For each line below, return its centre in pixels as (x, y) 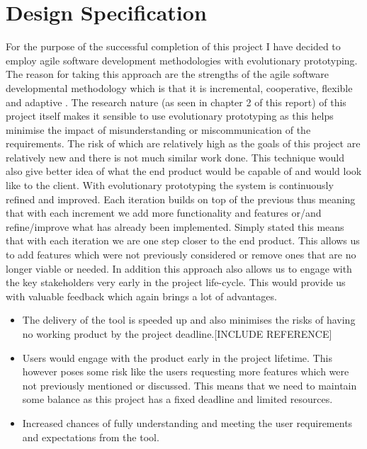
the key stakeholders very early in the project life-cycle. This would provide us (176, 282)
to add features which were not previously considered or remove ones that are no (181, 255)
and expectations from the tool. (91, 437)
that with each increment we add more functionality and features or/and (164, 213)
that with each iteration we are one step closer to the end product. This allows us (183, 240)
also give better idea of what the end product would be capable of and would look (184, 171)
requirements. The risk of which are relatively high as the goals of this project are (183, 143)
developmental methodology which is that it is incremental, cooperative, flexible (179, 87)
